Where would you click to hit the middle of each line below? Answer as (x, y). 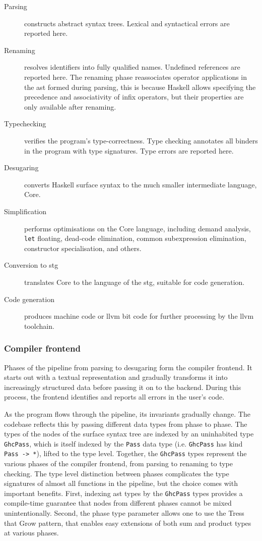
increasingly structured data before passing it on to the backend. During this (123, 387)
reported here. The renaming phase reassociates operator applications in (136, 77)
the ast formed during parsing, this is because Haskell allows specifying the (140, 87)
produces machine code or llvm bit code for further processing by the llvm (139, 316)
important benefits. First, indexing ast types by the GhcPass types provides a (123, 493)
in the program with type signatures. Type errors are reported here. (129, 150)
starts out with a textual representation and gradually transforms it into (116, 377)
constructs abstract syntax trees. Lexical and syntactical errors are (127, 23)
